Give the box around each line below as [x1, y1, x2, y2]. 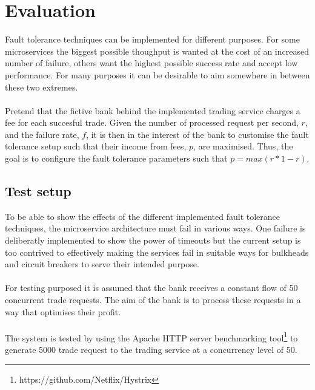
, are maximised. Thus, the [193, 140, 293, 152]
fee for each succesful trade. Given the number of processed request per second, [5, 116, 299, 129]
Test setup [5, 182, 71, 200]
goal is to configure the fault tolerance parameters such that [5, 152, 228, 165]
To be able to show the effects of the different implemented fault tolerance [5, 210, 280, 222]
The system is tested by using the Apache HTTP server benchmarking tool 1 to [5, 329, 298, 344]
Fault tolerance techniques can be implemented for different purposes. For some [5, 33, 300, 46]
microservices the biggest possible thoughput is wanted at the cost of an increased [5, 44, 309, 57]
